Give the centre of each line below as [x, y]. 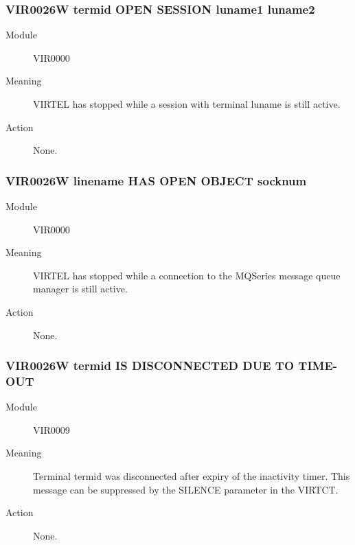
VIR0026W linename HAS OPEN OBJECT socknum [156, 180]
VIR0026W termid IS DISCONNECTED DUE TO [150, 366]
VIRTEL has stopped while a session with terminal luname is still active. [187, 104]
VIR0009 [51, 429]
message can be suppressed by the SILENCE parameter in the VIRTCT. [186, 489]
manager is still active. [80, 289]
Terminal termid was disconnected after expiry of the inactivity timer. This [192, 476]
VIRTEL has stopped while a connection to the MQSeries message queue [187, 275]
